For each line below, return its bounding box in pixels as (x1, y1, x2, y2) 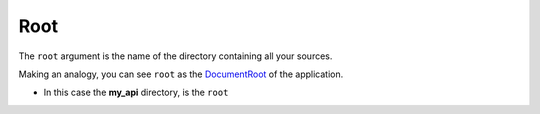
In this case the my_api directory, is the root (43, 86, 229, 99)
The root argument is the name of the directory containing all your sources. (18, 50, 333, 62)
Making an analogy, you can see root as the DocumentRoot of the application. (18, 68, 344, 80)
